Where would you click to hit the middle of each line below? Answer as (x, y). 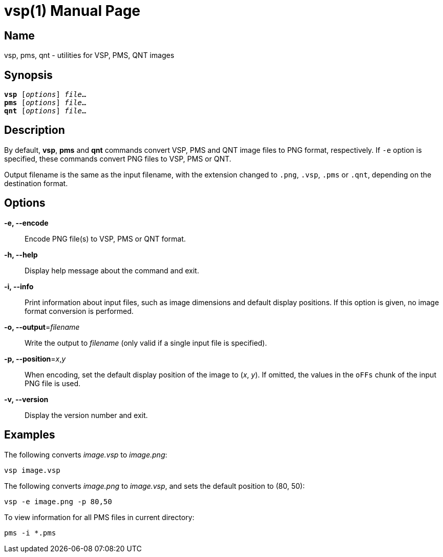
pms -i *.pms (30, 533)
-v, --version (26, 399)
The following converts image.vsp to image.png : (86, 454)
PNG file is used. (53, 383)
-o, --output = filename (42, 327)
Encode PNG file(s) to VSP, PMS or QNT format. (105, 238)
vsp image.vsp (32, 470)
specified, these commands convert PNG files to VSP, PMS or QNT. (118, 158)
